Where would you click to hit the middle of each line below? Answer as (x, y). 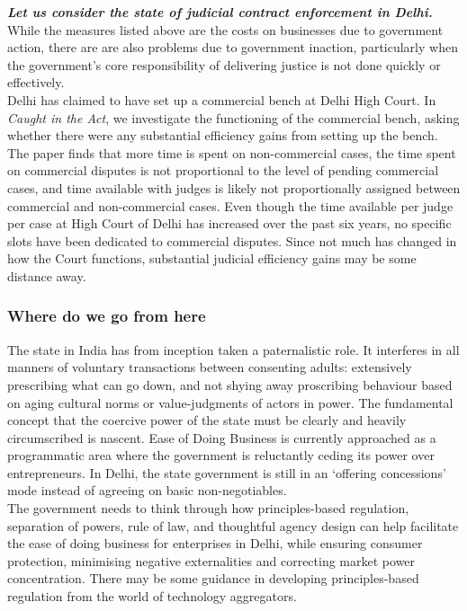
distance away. (47, 275)
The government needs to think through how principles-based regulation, (208, 508)
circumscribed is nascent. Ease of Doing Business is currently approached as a (222, 437)
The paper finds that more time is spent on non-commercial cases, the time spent (232, 152)
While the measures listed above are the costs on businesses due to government (225, 29)
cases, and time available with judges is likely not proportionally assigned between (234, 187)
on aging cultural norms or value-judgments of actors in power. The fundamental (230, 402)
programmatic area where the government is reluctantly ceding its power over (221, 455)
